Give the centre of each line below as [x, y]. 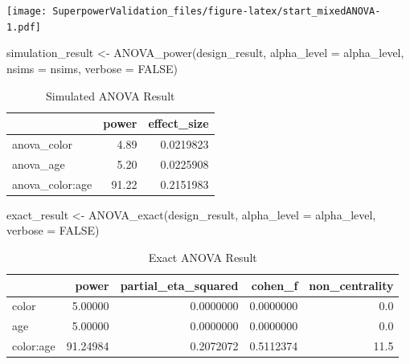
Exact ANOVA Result [203, 257]
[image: [27, 11]
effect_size [178, 123]
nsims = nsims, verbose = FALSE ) [92, 68]
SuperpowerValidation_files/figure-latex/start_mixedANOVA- [217, 11]
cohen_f [275, 285]
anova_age [39, 164]
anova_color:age [52, 184]
